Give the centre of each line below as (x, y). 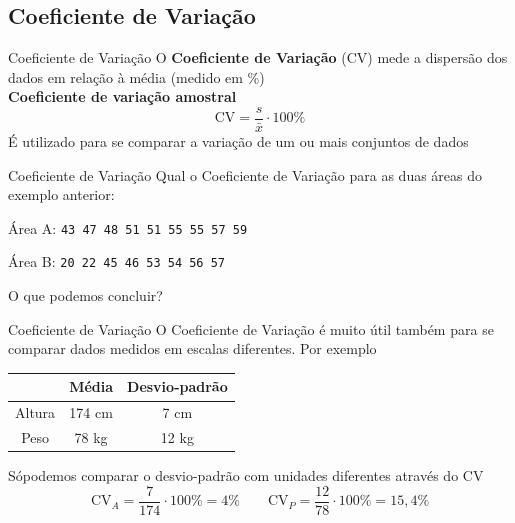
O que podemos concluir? (85, 295)
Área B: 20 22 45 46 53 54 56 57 (116, 261)
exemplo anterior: (61, 194)
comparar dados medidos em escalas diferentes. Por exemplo (192, 348)
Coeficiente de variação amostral (122, 96)
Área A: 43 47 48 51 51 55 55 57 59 (128, 227)
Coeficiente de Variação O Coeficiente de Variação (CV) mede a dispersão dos (258, 57)
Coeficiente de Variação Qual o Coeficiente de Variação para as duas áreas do (245, 174)
